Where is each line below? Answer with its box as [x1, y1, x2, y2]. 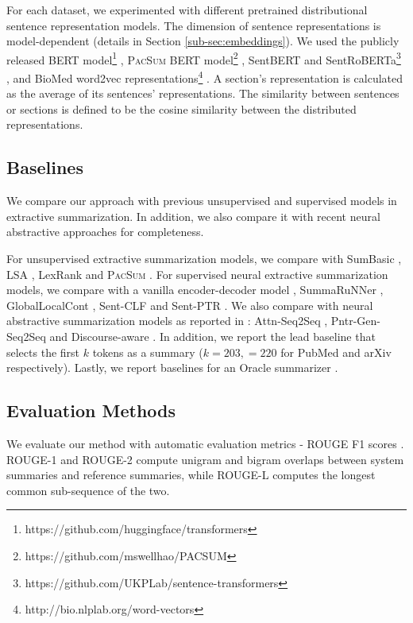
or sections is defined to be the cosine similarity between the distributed [6, 100, 357, 117]
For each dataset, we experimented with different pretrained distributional [6, 2, 368, 17]
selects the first [6, 343, 80, 360]
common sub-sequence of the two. [6, 482, 170, 498]
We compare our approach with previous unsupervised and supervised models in [6, 192, 397, 209]
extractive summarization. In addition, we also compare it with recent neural [6, 207, 380, 224]
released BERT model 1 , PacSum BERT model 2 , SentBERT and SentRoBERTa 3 [6, 48, 401, 68]
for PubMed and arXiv [280, 343, 392, 360]
